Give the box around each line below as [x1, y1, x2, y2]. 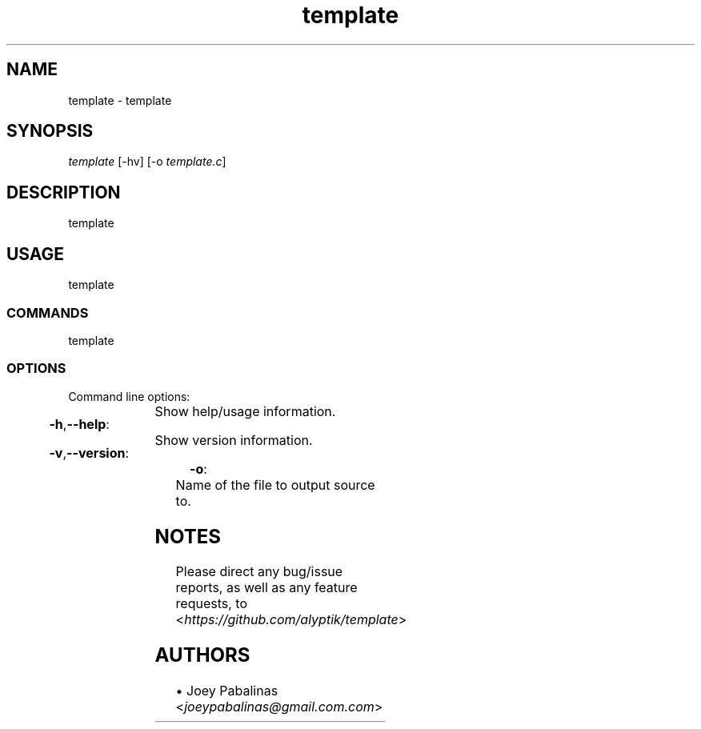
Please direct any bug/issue [175, 563, 343, 580]
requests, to [175, 595, 248, 612]
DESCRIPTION [6, 182, 121, 202]
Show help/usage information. [154, 403, 336, 419]
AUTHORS [154, 643, 250, 667]
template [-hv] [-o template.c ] [68, 154, 226, 169]
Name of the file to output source [175, 476, 375, 493]
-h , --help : [49, 415, 110, 432]
